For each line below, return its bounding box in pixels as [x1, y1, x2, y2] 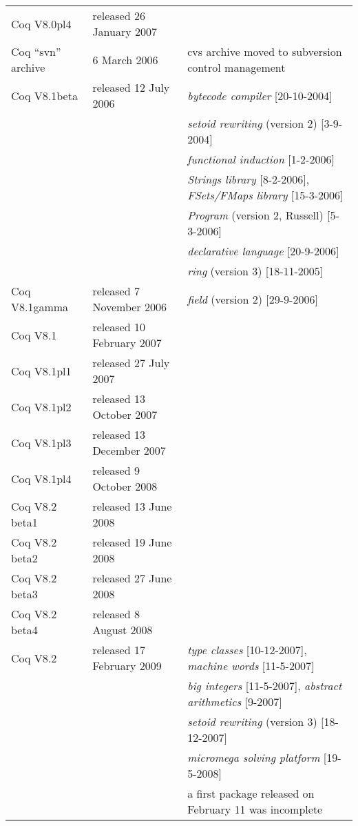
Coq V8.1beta [11, 87, 78, 104]
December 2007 [92, 442, 166, 458]
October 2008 [92, 478, 158, 494]
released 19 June [92, 534, 172, 550]
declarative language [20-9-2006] [187, 243, 339, 259]
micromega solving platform [187, 749, 320, 765]
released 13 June [92, 498, 172, 514]
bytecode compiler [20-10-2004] [187, 87, 333, 104]
